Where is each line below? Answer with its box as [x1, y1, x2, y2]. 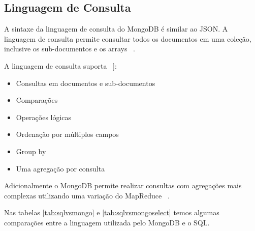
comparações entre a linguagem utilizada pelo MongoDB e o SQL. [4, 217, 210, 227]
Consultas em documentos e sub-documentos [16, 77, 155, 88]
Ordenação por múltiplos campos [16, 129, 119, 139]
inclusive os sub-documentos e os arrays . [4, 43, 135, 54]
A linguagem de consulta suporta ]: [4, 60, 117, 71]
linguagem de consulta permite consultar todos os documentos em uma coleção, [4, 33, 251, 44]
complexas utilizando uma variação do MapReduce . [4, 190, 170, 200]
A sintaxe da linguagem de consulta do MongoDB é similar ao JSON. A [4, 23, 228, 34]
